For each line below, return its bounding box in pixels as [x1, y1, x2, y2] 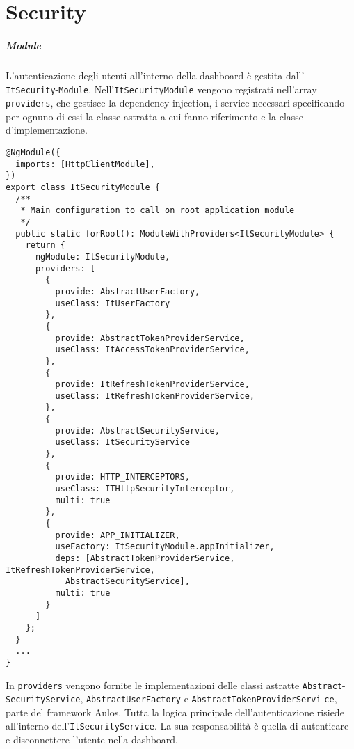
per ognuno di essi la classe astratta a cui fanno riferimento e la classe [6, 109, 304, 123]
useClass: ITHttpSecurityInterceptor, [55, 484, 235, 494]
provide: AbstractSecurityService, [55, 425, 220, 436]
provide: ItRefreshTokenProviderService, [55, 379, 250, 390]
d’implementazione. [6, 123, 88, 137]
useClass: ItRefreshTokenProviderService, [55, 391, 255, 401]
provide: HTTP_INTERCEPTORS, [55, 472, 190, 482]
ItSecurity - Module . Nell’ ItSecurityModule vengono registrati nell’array [6, 81, 317, 96]
